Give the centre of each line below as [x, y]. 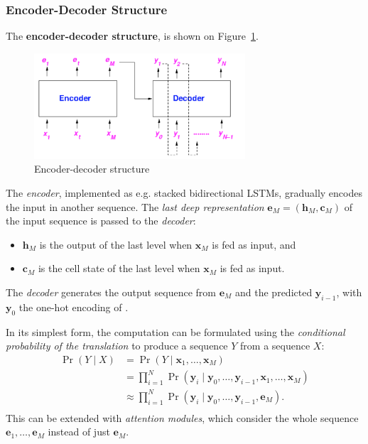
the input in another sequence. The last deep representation [135, 206]
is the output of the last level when [116, 244]
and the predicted [274, 292]
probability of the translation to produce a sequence [117, 346]
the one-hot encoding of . [74, 307]
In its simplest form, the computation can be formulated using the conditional [175, 331]
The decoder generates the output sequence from [111, 292]
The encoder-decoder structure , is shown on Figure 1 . [132, 36]
